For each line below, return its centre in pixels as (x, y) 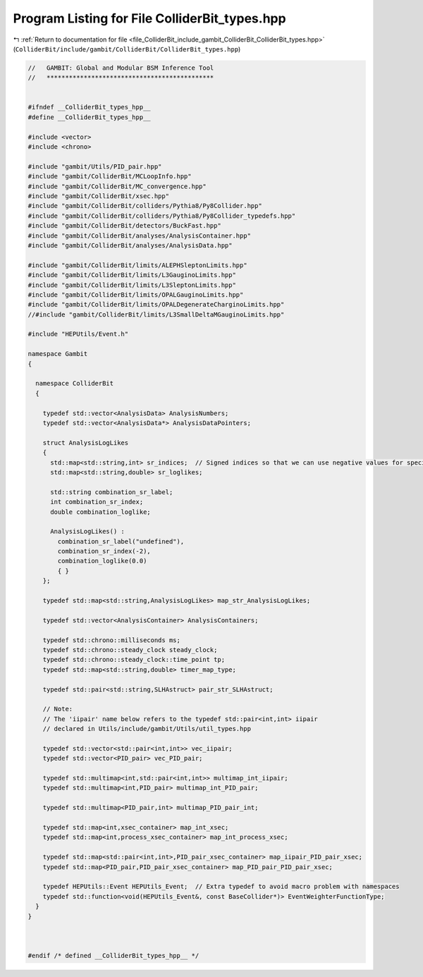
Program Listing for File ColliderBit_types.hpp (149, 18)
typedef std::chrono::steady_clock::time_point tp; (134, 660)
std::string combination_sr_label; (112, 492)
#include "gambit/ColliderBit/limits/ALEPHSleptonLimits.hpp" (137, 265)
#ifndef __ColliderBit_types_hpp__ (89, 107)
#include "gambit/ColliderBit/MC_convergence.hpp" (117, 186)
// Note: (58, 709)
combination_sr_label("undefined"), (121, 541)
